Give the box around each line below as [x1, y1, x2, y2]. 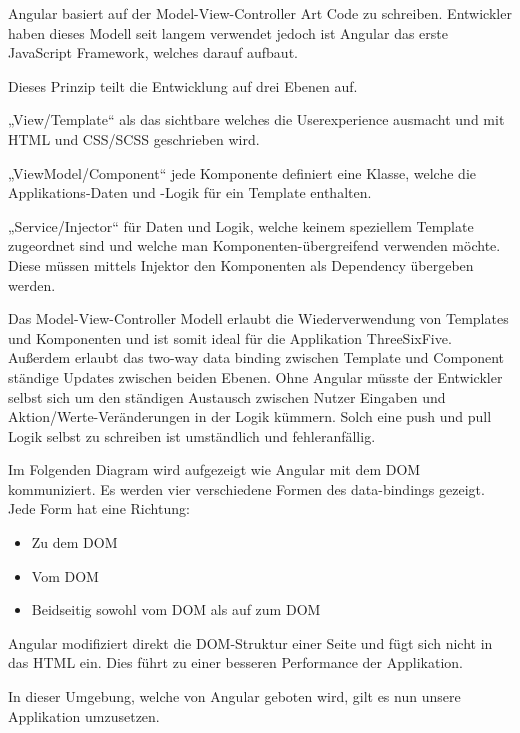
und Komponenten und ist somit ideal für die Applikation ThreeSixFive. [8, 327, 452, 348]
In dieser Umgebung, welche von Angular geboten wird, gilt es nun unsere [8, 686, 461, 707]
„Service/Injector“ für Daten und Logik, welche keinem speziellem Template [8, 215, 474, 236]
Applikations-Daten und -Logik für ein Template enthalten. [8, 182, 372, 203]
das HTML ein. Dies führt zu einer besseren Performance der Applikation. [8, 652, 463, 673]
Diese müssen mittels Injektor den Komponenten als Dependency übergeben [8, 254, 474, 275]
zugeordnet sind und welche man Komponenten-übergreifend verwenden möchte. [8, 235, 501, 256]
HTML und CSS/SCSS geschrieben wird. [8, 128, 260, 149]
